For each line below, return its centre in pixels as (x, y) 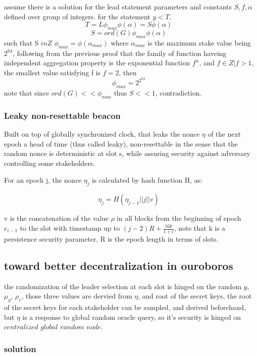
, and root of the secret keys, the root (195, 296)
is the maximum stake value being (199, 42)
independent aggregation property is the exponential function (97, 63)
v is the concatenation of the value (56, 218)
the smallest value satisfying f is (52, 72)
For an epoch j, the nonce (43, 179)
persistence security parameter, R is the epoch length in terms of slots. (111, 238)
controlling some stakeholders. (50, 163)
